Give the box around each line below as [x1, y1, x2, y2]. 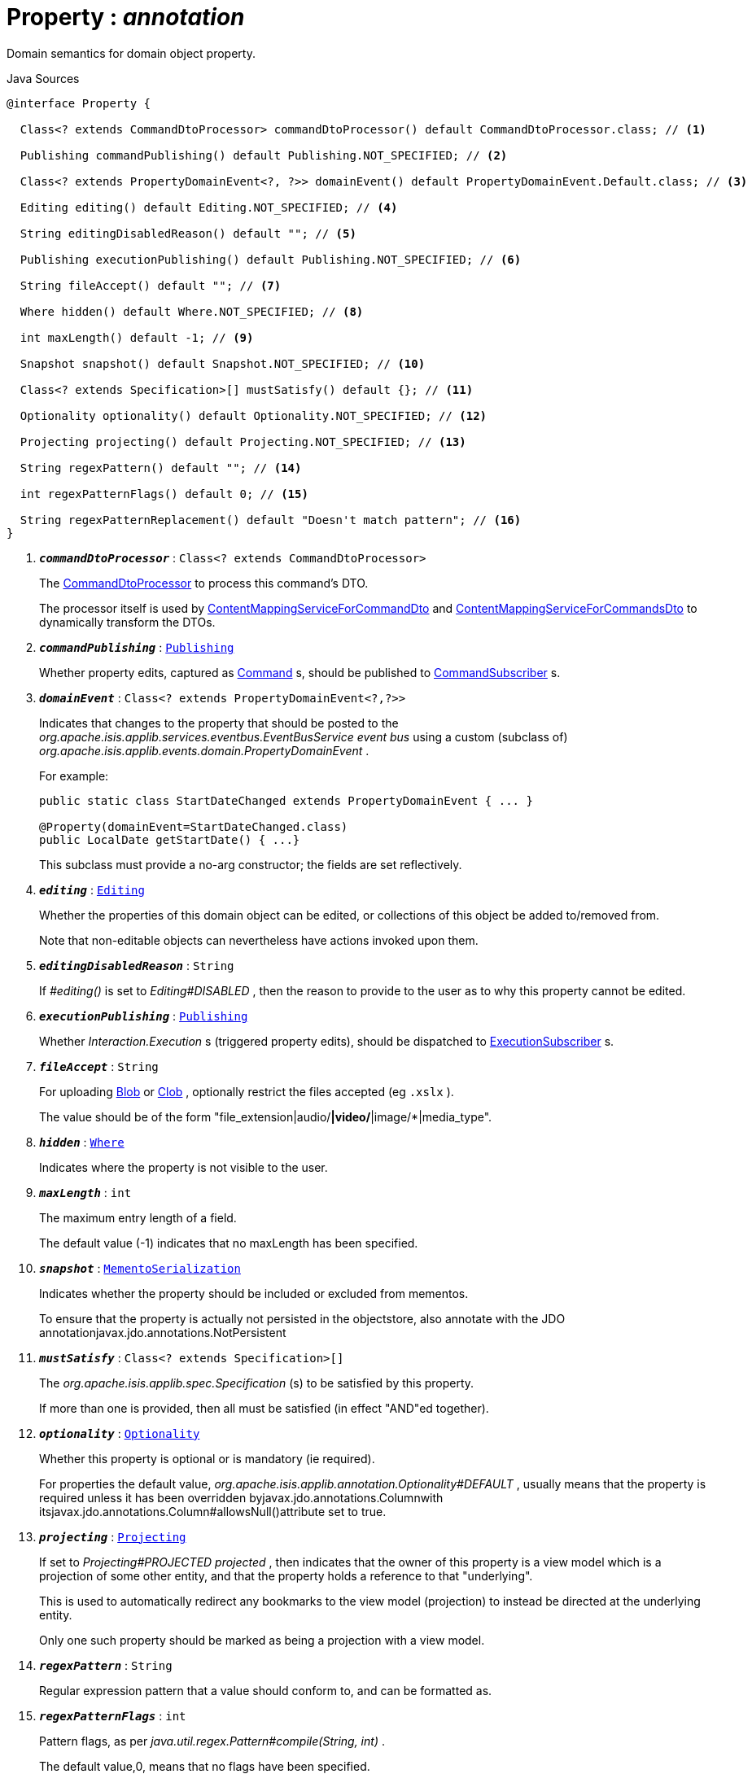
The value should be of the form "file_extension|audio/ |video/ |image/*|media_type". [39, 1109, 492, 1124]
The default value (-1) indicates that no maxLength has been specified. [39, 1235, 418, 1250]
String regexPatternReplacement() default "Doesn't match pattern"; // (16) [20, 513, 522, 527]
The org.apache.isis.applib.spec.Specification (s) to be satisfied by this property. [39, 1375, 474, 1390]
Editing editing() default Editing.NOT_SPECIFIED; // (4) [20, 200, 398, 214]
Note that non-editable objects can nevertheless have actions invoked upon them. [39, 933, 479, 947]
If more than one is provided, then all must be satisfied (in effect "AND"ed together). [39, 1400, 489, 1415]
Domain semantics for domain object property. [7, 46, 256, 60]
